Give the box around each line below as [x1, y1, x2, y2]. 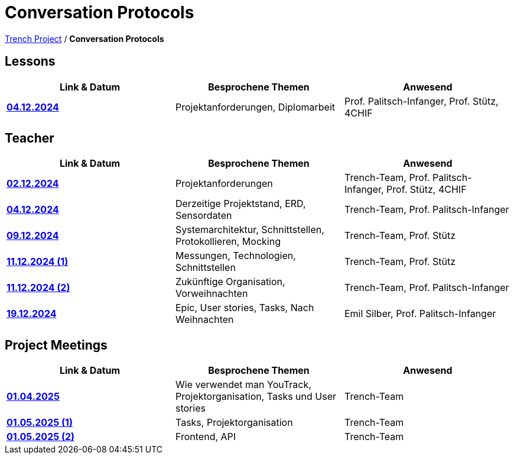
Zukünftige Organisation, [175, 276, 285, 288]
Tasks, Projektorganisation [175, 416, 293, 429]
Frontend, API [175, 431, 236, 443]
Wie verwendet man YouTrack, [175, 379, 311, 391]
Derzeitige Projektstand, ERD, [175, 198, 306, 210]
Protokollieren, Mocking [175, 235, 281, 248]
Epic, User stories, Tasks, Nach [175, 302, 314, 314]
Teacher [5, 131, 54, 146]
